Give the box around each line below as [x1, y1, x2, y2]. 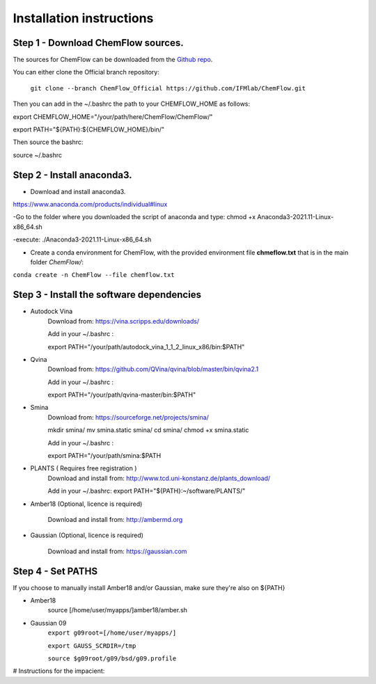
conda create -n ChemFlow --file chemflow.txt [13, 271, 175, 279]
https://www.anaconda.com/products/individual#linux [13, 200, 168, 209]
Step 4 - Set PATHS [13, 565, 97, 577]
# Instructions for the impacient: [13, 667, 105, 675]
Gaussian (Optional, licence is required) [30, 531, 144, 539]
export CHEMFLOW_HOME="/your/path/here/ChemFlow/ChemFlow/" [13, 112, 213, 121]
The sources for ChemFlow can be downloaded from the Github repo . [13, 56, 213, 64]
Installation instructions [13, 10, 154, 26]
